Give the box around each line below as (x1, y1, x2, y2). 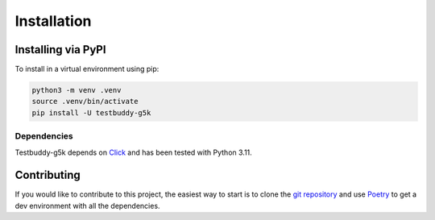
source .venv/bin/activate (31, 97, 139, 106)
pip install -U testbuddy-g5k (31, 108, 151, 117)
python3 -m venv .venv (31, 85, 122, 95)
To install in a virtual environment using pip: (14, 64, 159, 74)
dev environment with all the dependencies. (14, 201, 160, 210)
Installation (14, 12, 92, 30)
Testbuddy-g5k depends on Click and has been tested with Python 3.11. (14, 147, 253, 157)
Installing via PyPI (14, 43, 106, 56)
